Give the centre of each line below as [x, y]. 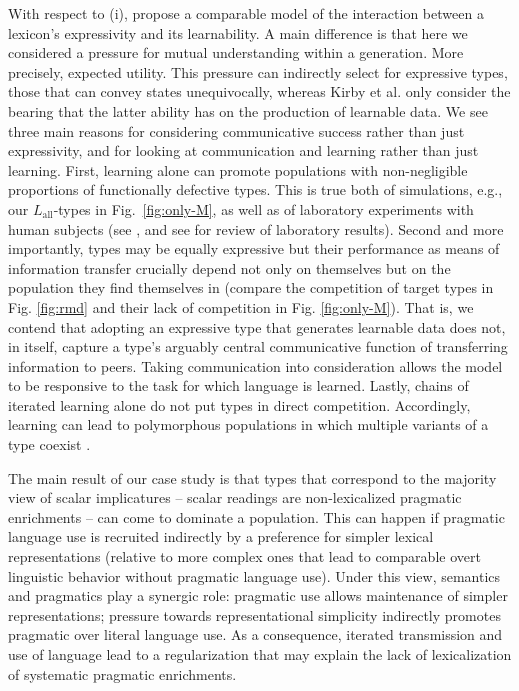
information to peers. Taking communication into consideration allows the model [255, 365]
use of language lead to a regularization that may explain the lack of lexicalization [260, 654]
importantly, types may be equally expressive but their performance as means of [254, 248]
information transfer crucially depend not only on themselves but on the [229, 267]
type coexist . [49, 444]
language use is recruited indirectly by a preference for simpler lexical [221, 536]
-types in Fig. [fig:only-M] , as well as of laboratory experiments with [263, 208]
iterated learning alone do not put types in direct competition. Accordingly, [239, 404]
